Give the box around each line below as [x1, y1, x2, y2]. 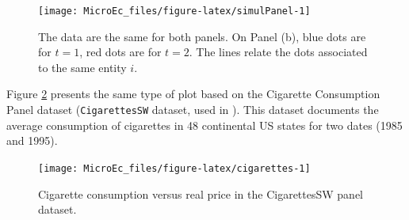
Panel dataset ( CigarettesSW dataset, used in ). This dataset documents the [6, 101, 379, 118]
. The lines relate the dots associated [189, 44, 368, 60]
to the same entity [38, 59, 127, 75]
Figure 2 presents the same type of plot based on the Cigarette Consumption [6, 85, 380, 102]
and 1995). [6, 132, 58, 149]
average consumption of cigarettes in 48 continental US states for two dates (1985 [6, 116, 403, 133]
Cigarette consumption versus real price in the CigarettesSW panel [38, 185, 363, 202]
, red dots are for [79, 44, 162, 60]
